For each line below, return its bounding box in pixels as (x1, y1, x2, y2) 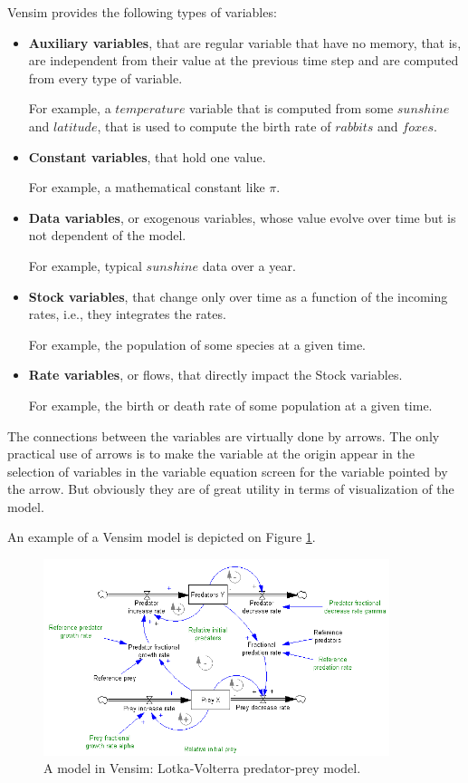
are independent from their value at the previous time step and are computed (28, 51, 459, 70)
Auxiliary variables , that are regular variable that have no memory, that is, (28, 33, 462, 52)
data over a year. (202, 256, 296, 275)
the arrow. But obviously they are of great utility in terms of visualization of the (7, 479, 454, 498)
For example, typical (28, 256, 142, 275)
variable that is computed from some (189, 99, 394, 118)
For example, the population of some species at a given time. (28, 334, 367, 353)
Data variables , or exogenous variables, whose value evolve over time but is (28, 208, 456, 227)
